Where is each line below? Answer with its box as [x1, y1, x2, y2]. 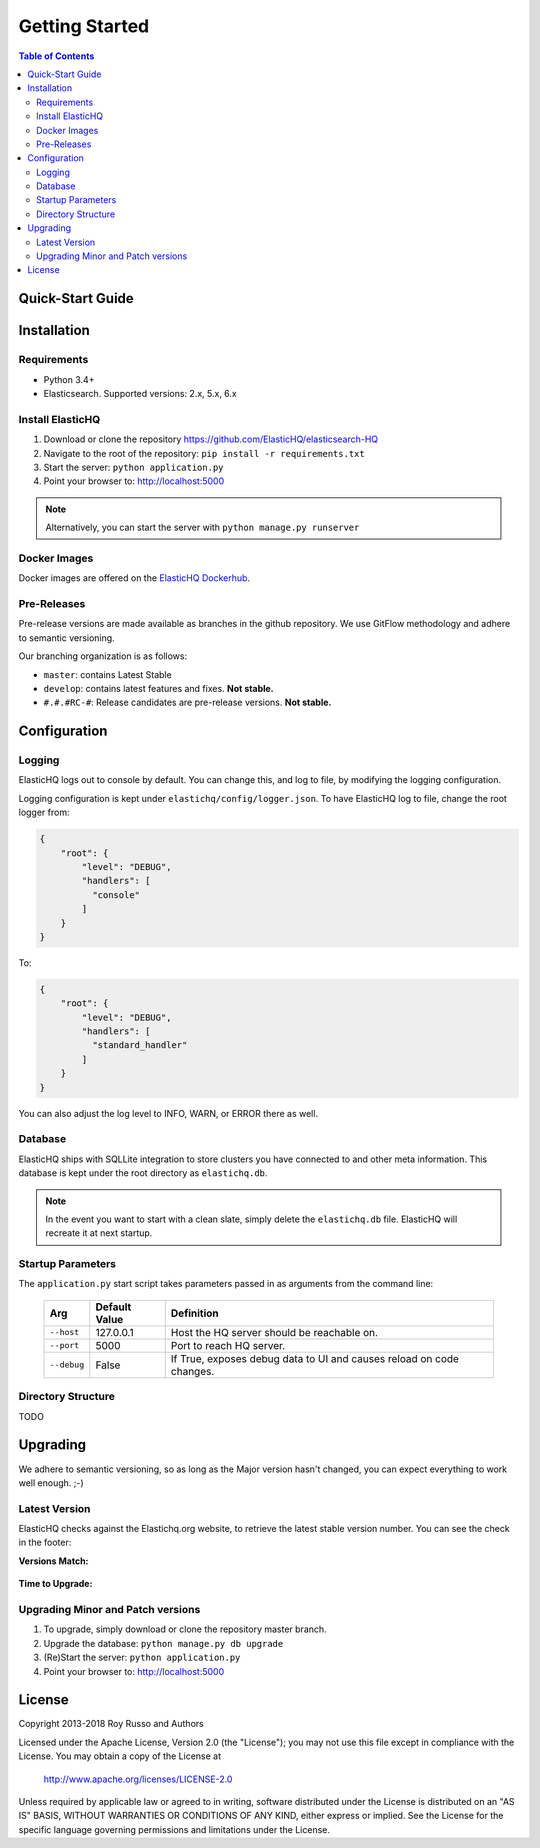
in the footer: [18, 1536, 72, 1549]
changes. [170, 1364, 215, 1378]
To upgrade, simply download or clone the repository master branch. [43, 1623, 327, 1635]
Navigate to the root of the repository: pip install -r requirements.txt [43, 447, 365, 459]
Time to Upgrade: [18, 1578, 93, 1590]
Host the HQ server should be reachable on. [170, 1325, 379, 1339]
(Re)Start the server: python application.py [43, 1651, 241, 1664]
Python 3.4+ [43, 373, 95, 385]
